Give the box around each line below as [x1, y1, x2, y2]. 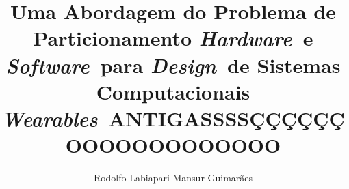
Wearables [1, 104, 98, 132]
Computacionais [96, 77, 250, 105]
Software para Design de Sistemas [5, 50, 341, 79]
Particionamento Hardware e [33, 24, 313, 53]
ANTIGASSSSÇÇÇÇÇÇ [108, 104, 345, 132]
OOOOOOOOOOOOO [65, 131, 281, 159]
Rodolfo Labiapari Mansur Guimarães [93, 171, 253, 185]
